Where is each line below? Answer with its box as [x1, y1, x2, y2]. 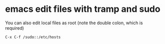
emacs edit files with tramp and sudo [5, 3, 161, 15]
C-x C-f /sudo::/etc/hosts [5, 35, 61, 40]
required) [5, 25, 24, 31]
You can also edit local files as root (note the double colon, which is [5, 20, 143, 26]
